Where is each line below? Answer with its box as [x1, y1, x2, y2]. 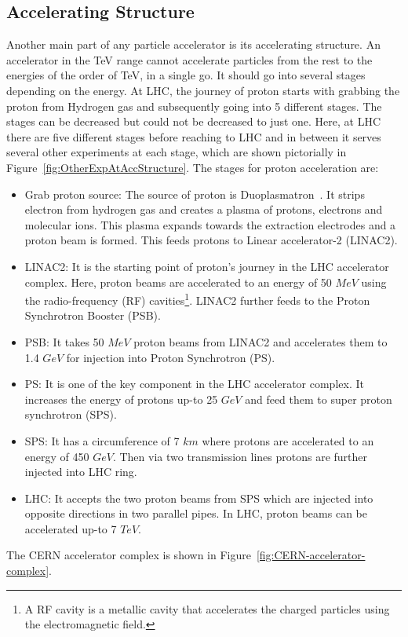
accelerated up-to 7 [24, 520, 117, 536]
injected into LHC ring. [24, 463, 137, 480]
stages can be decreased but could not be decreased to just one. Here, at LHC [6, 113, 381, 130]
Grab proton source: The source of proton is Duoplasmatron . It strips [24, 185, 365, 202]
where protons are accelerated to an [202, 432, 374, 448]
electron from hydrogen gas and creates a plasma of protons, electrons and [24, 201, 383, 218]
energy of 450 [24, 448, 89, 464]
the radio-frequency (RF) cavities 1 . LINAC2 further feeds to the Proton [24, 290, 370, 308]
